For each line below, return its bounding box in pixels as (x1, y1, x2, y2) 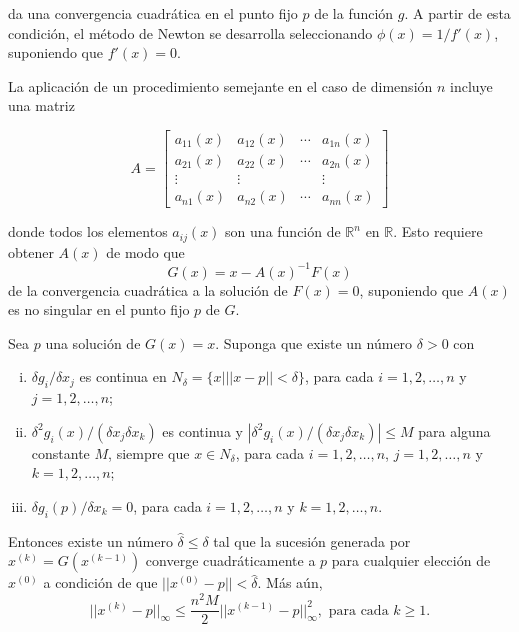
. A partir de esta (404, 3, 511, 23)
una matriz (8, 95, 75, 116)
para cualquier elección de (331, 550, 491, 571)
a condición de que (43, 572, 158, 593)
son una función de (225, 221, 341, 242)
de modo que (106, 241, 185, 262)
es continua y (162, 420, 243, 441)
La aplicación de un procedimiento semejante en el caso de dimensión (8, 75, 433, 96)
